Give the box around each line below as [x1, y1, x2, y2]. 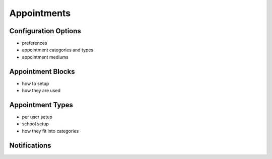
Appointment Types [9, 101, 73, 109]
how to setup [22, 81, 49, 87]
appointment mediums [22, 54, 69, 60]
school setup [22, 121, 49, 127]
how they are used [22, 88, 60, 94]
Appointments [9, 8, 71, 19]
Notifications [9, 141, 51, 149]
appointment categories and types [22, 47, 94, 53]
